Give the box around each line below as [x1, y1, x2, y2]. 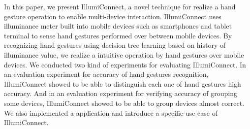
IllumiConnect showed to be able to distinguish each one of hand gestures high [4, 78, 241, 89]
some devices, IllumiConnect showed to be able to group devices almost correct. [4, 97, 245, 108]
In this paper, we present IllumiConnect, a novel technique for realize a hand [4, 1, 236, 11]
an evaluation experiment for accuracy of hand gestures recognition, [4, 69, 209, 79]
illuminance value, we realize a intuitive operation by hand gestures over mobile [4, 49, 244, 60]
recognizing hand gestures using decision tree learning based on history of [4, 40, 226, 50]
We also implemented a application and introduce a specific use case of [4, 107, 218, 118]
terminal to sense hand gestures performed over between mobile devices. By [4, 30, 232, 40]
